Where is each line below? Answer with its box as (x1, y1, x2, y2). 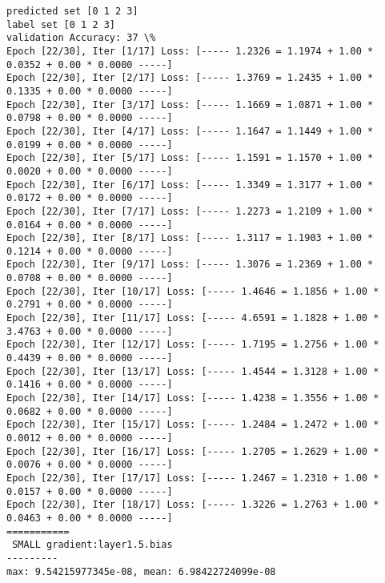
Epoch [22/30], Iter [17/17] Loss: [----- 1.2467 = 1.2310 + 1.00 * (6, 472, 379, 484)
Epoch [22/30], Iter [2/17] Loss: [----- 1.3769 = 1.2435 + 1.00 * (6, 72, 374, 84)
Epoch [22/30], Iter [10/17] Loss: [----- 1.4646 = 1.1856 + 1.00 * (6, 285, 379, 297)
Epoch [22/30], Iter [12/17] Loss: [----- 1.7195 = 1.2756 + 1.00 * (6, 339, 379, 351)
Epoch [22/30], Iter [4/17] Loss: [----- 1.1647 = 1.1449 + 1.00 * (6, 125, 374, 137)
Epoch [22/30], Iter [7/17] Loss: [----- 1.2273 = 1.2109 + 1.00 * (6, 205, 374, 217)
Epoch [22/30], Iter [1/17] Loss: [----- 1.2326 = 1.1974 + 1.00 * (6, 45, 374, 57)
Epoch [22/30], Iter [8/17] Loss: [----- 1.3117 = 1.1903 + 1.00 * (6, 232, 374, 244)
